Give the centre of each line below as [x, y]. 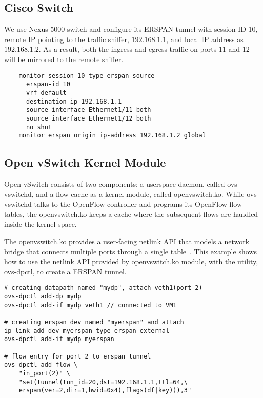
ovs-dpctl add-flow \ [41, 365]
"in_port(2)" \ [44, 373]
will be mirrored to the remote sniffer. [64, 59]
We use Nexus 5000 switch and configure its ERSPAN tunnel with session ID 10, [131, 29]
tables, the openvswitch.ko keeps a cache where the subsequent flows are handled [131, 214]
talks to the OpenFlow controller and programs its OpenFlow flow [138, 204]
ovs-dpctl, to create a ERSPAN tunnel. [65, 271]
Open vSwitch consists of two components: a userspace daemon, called [115, 184]
